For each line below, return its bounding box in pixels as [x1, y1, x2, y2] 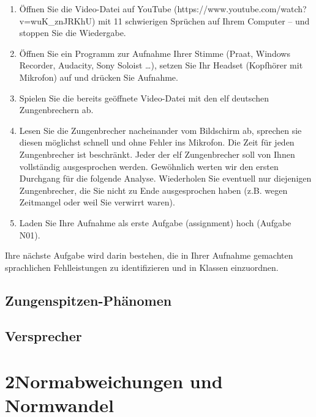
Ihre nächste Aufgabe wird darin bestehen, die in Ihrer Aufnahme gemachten [5, 249, 293, 262]
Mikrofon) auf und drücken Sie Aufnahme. [19, 70, 178, 83]
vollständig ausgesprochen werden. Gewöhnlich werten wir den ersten [19, 160, 279, 172]
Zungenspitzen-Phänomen [5, 290, 172, 309]
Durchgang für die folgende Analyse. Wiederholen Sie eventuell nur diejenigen [19, 172, 312, 185]
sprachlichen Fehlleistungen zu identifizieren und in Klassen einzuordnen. [5, 260, 279, 273]
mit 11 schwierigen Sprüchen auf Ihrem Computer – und [98, 14, 310, 27]
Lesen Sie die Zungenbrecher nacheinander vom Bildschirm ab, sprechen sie [19, 124, 302, 136]
